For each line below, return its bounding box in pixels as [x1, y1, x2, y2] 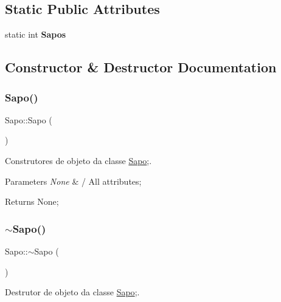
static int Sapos [5, 28, 66, 41]
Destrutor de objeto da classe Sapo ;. [5, 286, 140, 298]
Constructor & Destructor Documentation [5, 58, 277, 77]
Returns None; [5, 195, 59, 208]
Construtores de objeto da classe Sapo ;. [5, 154, 152, 166]
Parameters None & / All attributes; [5, 174, 142, 187]
